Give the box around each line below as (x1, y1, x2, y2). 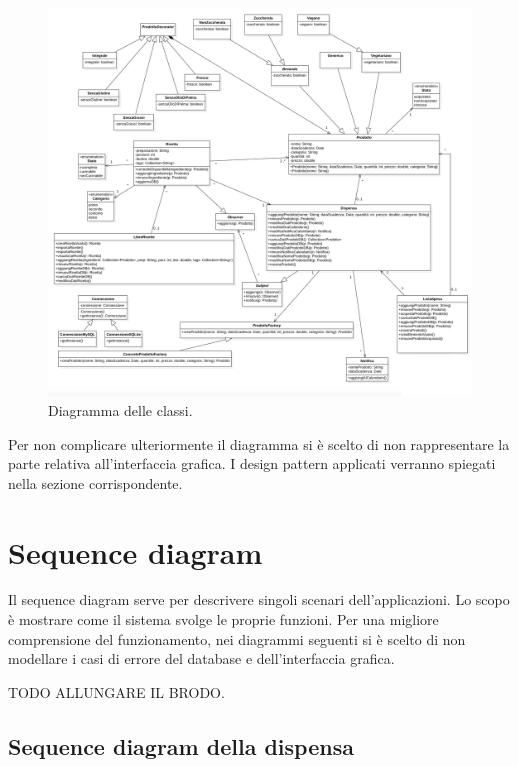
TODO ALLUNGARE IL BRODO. (8, 681, 225, 702)
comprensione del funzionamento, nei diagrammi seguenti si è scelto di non (8, 628, 466, 649)
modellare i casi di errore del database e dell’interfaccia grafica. (8, 648, 395, 669)
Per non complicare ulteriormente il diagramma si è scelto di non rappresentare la (8, 433, 510, 454)
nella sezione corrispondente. (8, 472, 183, 493)
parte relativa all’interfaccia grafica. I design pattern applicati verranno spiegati (8, 453, 496, 474)
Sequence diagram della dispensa (8, 730, 354, 761)
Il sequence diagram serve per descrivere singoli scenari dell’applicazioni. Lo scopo (8, 589, 510, 610)
